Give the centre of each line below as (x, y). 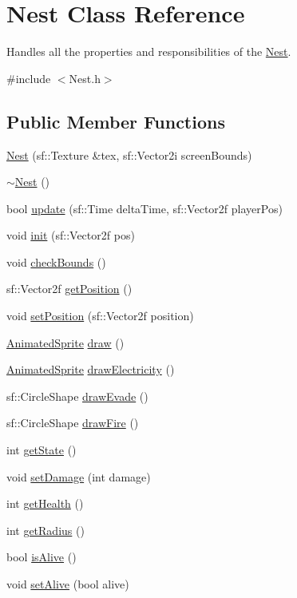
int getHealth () (45, 503)
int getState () (42, 450)
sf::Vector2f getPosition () (69, 289)
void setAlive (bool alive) (68, 584)
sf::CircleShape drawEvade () (77, 396)
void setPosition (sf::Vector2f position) (100, 316)
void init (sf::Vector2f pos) (71, 235)
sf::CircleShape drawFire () (73, 423)
